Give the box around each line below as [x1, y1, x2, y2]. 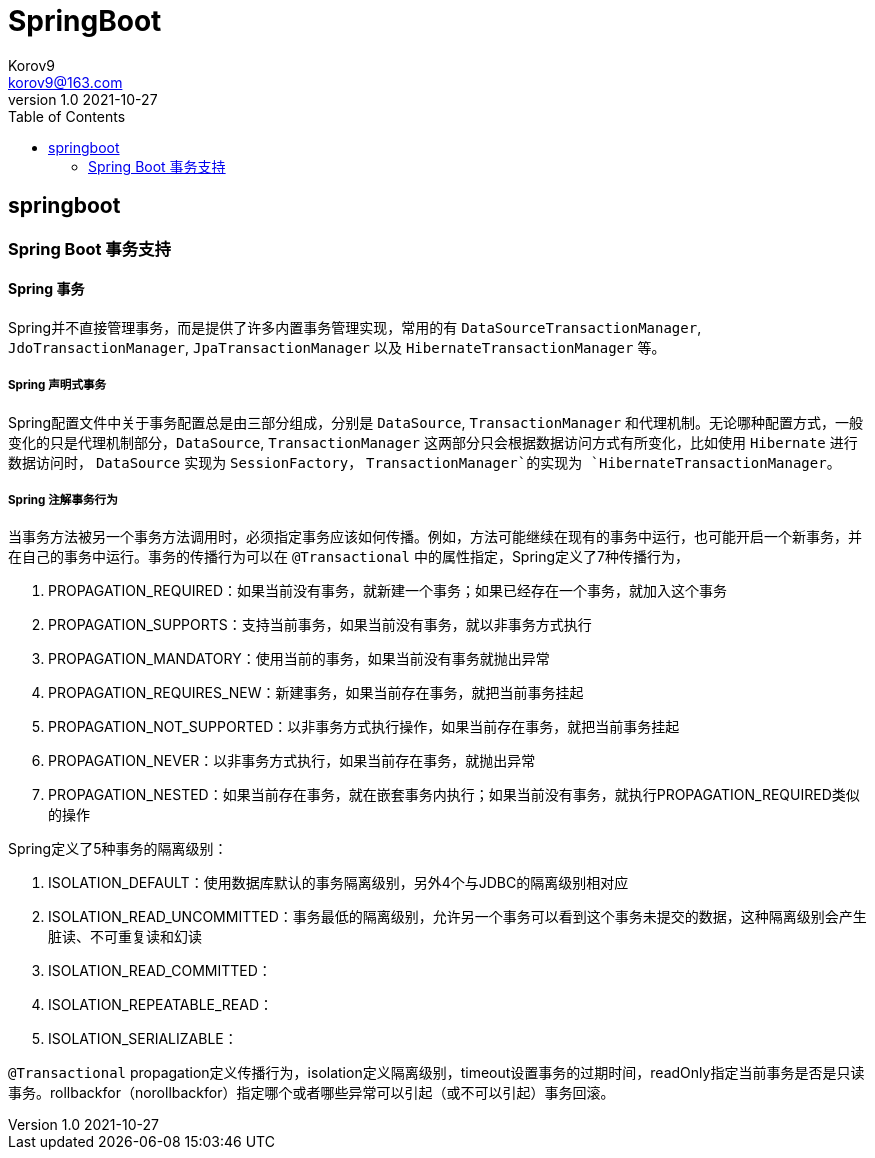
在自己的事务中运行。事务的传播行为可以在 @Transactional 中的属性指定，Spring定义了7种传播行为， [8, 548, 690, 566]
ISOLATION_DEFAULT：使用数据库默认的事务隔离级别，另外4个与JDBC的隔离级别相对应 [48, 874, 629, 892]
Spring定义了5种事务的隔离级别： [8, 840, 228, 858]
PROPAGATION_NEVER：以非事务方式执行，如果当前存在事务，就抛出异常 [48, 752, 536, 770]
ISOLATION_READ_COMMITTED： [48, 962, 272, 980]
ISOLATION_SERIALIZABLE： [48, 1030, 238, 1048]
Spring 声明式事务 [8, 378, 107, 393]
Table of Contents [8, 107, 126, 125]
